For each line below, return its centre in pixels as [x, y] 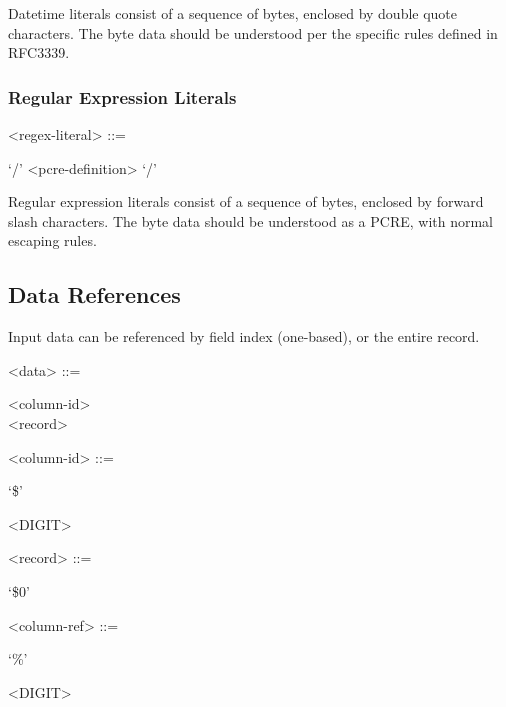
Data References [94, 294]
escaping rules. [52, 240]
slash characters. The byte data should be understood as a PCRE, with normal [250, 220]
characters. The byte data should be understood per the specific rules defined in [253, 32]
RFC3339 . [39, 52]
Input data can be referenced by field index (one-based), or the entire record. [244, 336]
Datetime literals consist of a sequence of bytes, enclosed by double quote [233, 13]
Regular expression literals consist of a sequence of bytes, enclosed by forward [246, 201]
